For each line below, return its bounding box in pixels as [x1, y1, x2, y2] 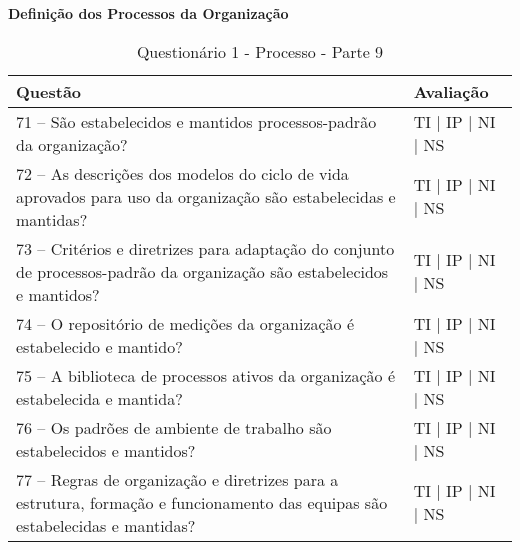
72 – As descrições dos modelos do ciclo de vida [16, 161, 349, 185]
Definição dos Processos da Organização [8, 3, 289, 23]
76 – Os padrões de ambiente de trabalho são [16, 415, 332, 439]
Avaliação [413, 79, 489, 103]
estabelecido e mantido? [16, 334, 183, 358]
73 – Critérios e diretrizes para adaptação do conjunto [16, 236, 395, 260]
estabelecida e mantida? [16, 386, 183, 410]
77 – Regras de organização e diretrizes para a [16, 467, 339, 491]
